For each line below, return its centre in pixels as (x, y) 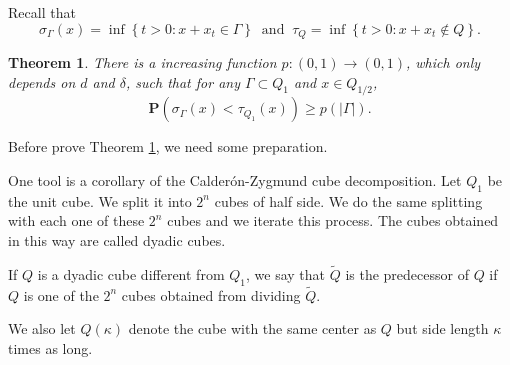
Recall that (42, 12)
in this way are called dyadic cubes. (117, 240)
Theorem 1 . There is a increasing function (142, 62)
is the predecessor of (407, 273)
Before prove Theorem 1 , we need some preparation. (168, 146)
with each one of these (76, 220)
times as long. (50, 348)
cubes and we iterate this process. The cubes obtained (333, 220)
